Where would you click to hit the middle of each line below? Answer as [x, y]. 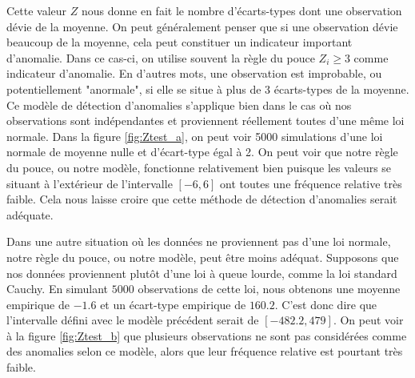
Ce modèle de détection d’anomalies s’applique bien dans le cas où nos [179, 105]
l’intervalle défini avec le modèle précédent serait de [133, 320]
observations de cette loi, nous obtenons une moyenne [269, 289]
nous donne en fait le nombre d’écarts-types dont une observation [241, 10]
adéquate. [30, 214]
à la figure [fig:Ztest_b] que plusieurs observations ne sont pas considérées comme [207, 335]
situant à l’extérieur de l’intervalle [90, 183]
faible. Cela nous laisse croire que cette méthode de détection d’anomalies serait [202, 199]
